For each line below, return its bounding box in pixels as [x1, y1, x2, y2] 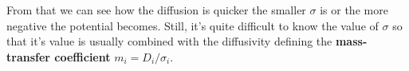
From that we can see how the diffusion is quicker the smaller [6, 2, 306, 18]
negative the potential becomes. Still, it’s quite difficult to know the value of [6, 17, 379, 34]
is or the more [320, 2, 388, 18]
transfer [6, 48, 50, 65]
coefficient [54, 48, 111, 65]
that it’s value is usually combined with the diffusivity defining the [6, 33, 332, 49]
